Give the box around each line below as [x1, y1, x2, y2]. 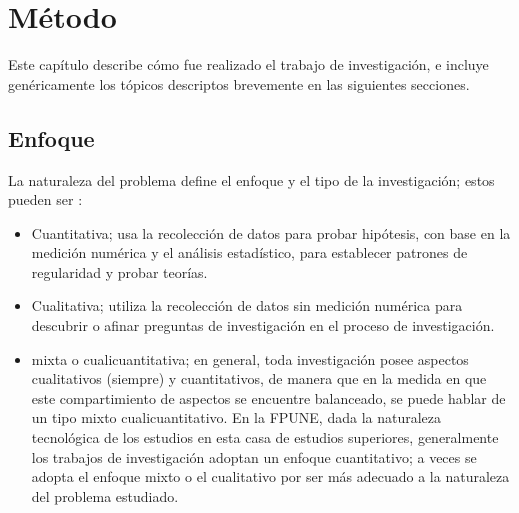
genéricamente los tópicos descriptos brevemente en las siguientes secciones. [8, 73, 470, 94]
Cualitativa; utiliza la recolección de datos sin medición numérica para [31, 295, 463, 316]
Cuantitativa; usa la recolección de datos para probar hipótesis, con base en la [31, 222, 511, 243]
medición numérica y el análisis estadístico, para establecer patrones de [31, 242, 468, 263]
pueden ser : [8, 189, 83, 210]
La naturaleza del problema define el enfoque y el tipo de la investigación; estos [8, 169, 495, 190]
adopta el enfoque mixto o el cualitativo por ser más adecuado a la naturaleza [31, 466, 510, 487]
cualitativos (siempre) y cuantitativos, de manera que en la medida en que [31, 368, 487, 389]
